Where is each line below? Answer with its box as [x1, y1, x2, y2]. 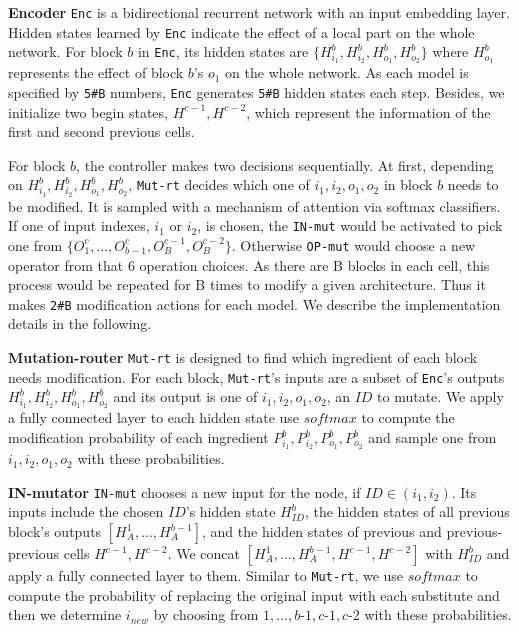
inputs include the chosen [8, 501, 164, 522]
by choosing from [153, 604, 259, 625]
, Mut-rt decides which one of [128, 174, 310, 195]
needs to [447, 174, 499, 195]
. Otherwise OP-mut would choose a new [231, 234, 476, 255]
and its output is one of [113, 386, 258, 407]
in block [383, 174, 433, 195]
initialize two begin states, [8, 101, 168, 122]
